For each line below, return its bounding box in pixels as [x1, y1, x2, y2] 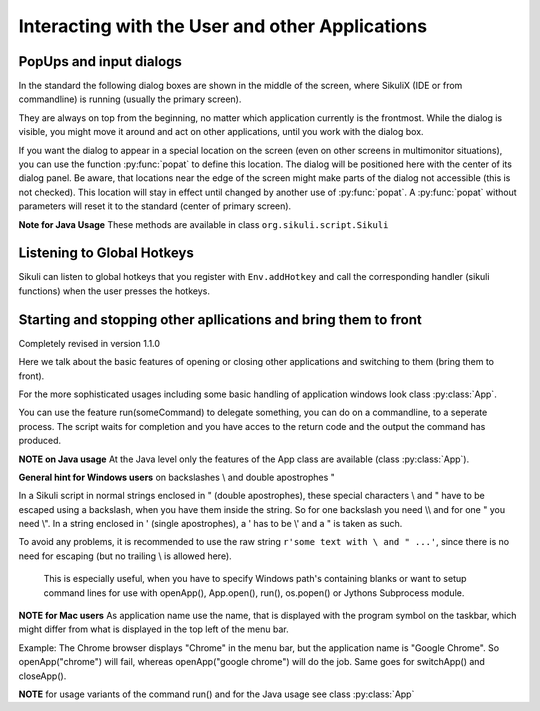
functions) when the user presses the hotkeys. [18, 285, 210, 297]
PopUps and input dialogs [18, 53, 182, 70]
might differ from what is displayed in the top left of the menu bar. [18, 623, 289, 635]
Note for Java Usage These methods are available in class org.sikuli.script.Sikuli [18, 218, 389, 230]
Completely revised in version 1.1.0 [18, 337, 160, 349]
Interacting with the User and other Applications [18, 15, 428, 37]
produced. [18, 435, 62, 447]
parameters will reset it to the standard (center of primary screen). [18, 200, 292, 212]
